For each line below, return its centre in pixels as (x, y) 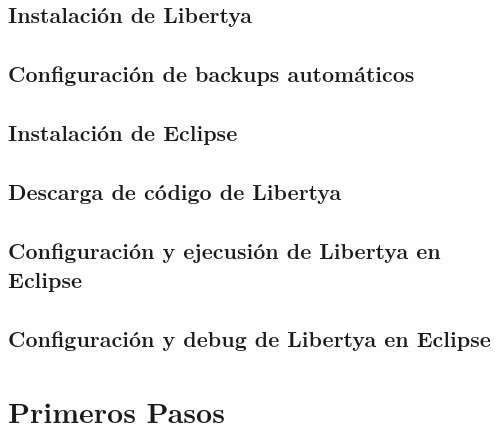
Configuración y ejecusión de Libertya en (224, 249)
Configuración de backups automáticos (211, 73)
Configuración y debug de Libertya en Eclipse (249, 337)
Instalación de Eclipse (123, 131)
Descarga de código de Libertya (175, 190)
